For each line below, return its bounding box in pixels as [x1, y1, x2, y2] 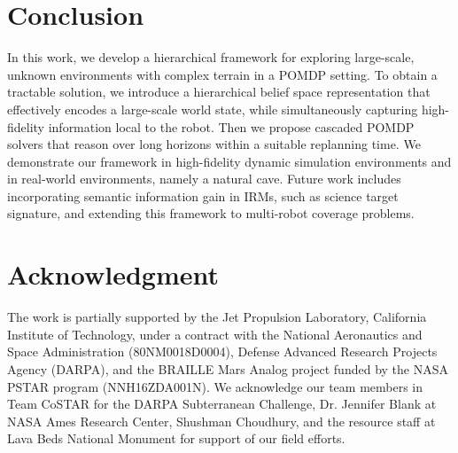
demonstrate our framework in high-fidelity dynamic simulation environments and [7, 152, 452, 170]
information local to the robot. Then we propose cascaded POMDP [48, 117, 415, 136]
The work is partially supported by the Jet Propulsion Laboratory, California [7, 308, 427, 326]
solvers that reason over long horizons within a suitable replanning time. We [7, 135, 421, 153]
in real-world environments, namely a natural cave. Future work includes [7, 169, 401, 188]
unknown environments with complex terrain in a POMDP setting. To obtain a [7, 65, 438, 83]
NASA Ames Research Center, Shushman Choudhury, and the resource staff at [7, 411, 436, 430]
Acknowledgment [7, 256, 219, 293]
